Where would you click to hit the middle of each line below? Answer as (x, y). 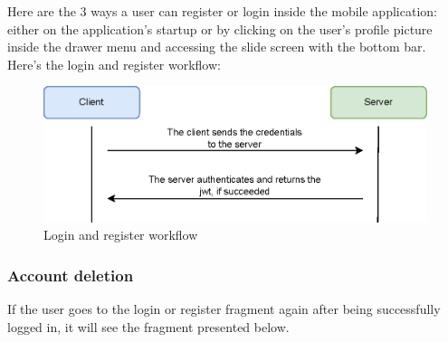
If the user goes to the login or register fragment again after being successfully (224, 309)
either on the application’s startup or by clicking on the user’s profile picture (220, 28)
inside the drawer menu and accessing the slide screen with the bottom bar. (217, 47)
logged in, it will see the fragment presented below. (148, 326)
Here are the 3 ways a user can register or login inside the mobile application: (222, 11)
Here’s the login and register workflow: (114, 64)
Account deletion (71, 275)
